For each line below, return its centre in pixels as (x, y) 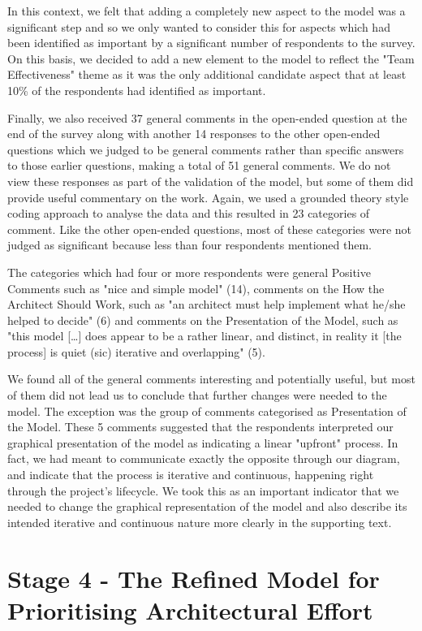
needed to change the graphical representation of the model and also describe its (207, 506)
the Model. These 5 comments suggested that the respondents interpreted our (200, 427)
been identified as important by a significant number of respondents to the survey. (211, 43)
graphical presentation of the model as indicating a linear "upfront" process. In (203, 442)
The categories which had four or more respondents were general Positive (189, 272)
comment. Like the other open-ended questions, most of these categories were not (210, 229)
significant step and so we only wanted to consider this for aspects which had (199, 26)
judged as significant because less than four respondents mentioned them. (190, 245)
